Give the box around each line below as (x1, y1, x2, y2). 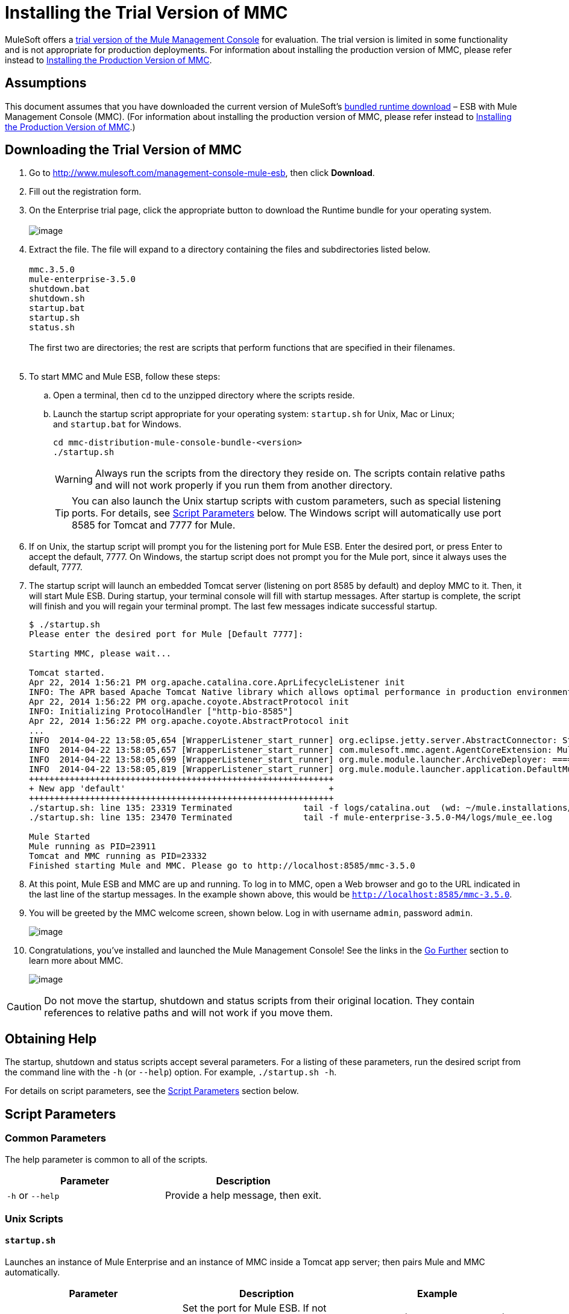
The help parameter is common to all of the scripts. (5, 1154, 208, 1165)
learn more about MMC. (29, 955, 124, 966)
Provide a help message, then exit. (165, 1189, 322, 1201)
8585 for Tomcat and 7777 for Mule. (72, 519, 236, 532)
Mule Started (29, 832, 90, 842)
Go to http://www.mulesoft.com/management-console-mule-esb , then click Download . (29, 168, 375, 178)
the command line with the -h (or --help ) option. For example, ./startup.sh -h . (5, 1067, 337, 1078)
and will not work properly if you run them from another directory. (95, 479, 393, 492)
